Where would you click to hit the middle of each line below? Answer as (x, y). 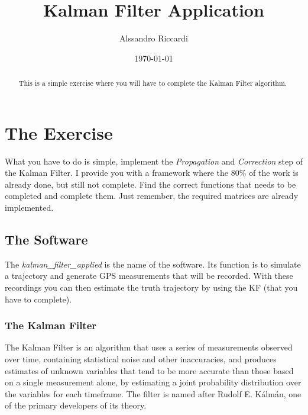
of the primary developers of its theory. (76, 405)
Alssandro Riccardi (154, 38)
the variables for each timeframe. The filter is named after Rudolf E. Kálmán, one (153, 393)
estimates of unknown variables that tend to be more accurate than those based (149, 370)
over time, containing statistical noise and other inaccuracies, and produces (141, 359)
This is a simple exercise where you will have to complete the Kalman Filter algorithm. (153, 83)
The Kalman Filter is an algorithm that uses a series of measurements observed (149, 347)
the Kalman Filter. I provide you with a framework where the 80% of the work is (152, 173)
